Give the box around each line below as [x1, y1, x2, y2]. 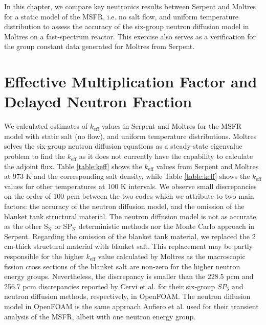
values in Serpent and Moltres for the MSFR [101, 121, 242, 131]
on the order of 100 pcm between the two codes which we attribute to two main [4, 191, 254, 201]
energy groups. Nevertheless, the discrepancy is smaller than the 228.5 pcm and [4, 271, 254, 282]
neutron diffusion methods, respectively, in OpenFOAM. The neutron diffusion [4, 291, 251, 301]
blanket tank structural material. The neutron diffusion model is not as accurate [4, 211, 256, 221]
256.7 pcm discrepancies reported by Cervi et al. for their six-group [4, 281, 215, 291]
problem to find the [4, 151, 65, 161]
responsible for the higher [4, 251, 84, 261]
